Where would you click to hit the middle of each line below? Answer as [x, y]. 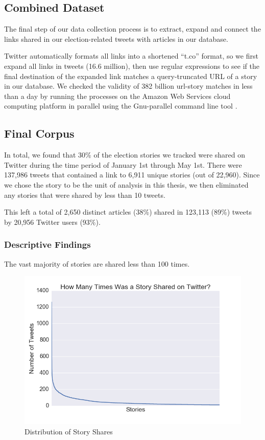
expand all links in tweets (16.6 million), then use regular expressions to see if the [132, 66]
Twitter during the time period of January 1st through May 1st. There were [123, 164]
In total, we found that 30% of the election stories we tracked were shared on [125, 155]
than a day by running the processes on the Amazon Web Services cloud [117, 96]
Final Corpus [39, 133]
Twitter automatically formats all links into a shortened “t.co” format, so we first [131, 56]
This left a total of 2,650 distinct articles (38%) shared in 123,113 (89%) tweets [128, 212]
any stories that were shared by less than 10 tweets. [85, 195]
